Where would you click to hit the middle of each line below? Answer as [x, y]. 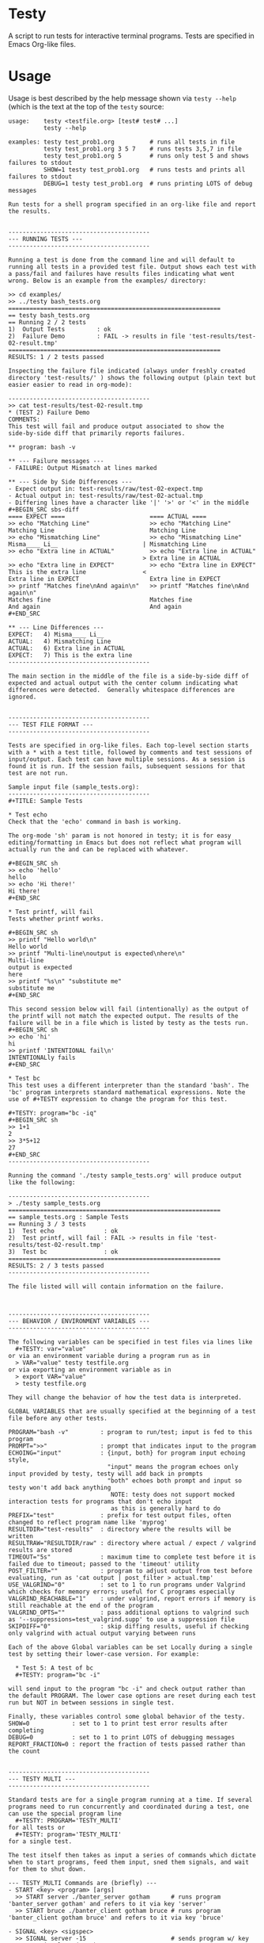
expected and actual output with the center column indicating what [123, 683]
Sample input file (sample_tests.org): [74, 787]
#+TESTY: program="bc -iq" [53, 1113]
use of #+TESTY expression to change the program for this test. [118, 1099]
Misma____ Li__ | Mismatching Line [107, 544]
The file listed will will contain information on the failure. [116, 1286]
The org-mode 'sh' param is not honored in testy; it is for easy [120, 836]
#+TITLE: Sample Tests [45, 801]
